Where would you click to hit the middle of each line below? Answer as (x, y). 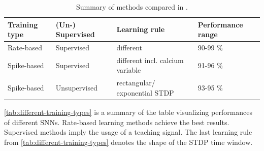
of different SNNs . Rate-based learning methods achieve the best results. (117, 122)
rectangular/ (136, 83)
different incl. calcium (150, 60)
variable (129, 70)
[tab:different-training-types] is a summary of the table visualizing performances (128, 112)
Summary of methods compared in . (132, 7)
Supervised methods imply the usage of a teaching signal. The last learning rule (128, 132)
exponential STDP (145, 92)
